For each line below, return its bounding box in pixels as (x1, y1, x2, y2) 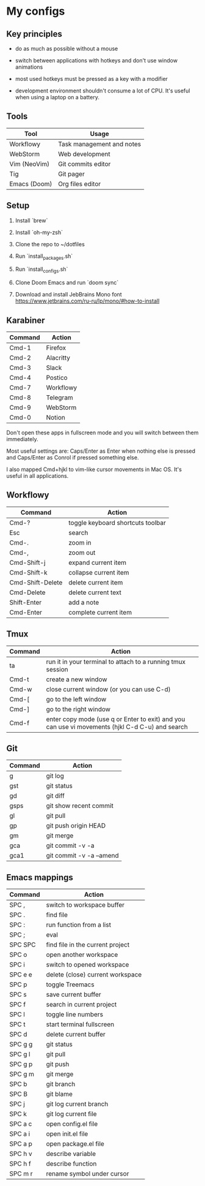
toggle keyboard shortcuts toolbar (68, 518, 167, 527)
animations (15, 63, 43, 70)
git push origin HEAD (46, 822, 106, 830)
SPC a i (9, 1130, 31, 1138)
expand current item (68, 558, 127, 567)
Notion (46, 414, 65, 422)
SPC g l (9, 1050, 31, 1059)
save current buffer (46, 991, 101, 999)
